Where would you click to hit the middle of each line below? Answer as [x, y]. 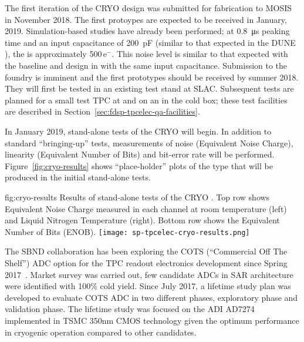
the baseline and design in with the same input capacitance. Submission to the [146, 65]
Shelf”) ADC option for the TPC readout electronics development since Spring [146, 262]
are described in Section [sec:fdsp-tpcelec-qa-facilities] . [102, 111]
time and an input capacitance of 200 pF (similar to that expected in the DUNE [150, 42]
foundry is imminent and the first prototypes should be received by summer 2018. [152, 77]
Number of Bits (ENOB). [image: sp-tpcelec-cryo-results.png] [127, 231]
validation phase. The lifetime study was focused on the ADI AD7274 [130, 309]
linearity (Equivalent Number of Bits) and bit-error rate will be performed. [140, 154]
